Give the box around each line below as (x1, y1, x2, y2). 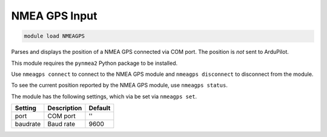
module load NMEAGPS (24, 33, 85, 39)
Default (88, 104, 111, 112)
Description (47, 104, 82, 112)
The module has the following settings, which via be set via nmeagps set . (11, 93, 197, 100)
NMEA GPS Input (11, 9, 97, 22)
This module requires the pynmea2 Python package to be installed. (11, 59, 178, 67)
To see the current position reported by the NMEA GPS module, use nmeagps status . (11, 82, 228, 89)
